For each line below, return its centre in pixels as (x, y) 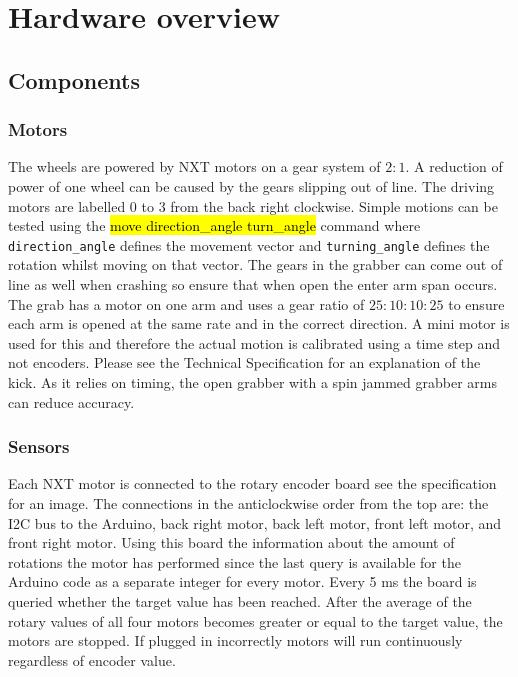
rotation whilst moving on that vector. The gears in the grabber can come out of (255, 264)
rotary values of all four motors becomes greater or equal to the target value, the (255, 620)
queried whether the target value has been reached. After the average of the (240, 600)
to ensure (476, 303)
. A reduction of (454, 166)
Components (74, 79)
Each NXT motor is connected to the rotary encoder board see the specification (252, 483)
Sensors (39, 446)
